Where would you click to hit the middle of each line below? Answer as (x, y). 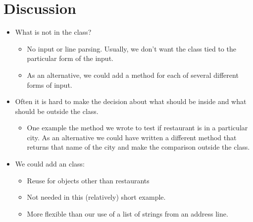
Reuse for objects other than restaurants (88, 180)
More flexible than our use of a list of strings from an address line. (127, 213)
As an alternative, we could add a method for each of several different (133, 75)
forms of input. (50, 84)
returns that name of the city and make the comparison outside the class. (138, 147)
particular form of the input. (70, 58)
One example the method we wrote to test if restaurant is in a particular (137, 128)
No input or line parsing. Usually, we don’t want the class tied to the (131, 48)
